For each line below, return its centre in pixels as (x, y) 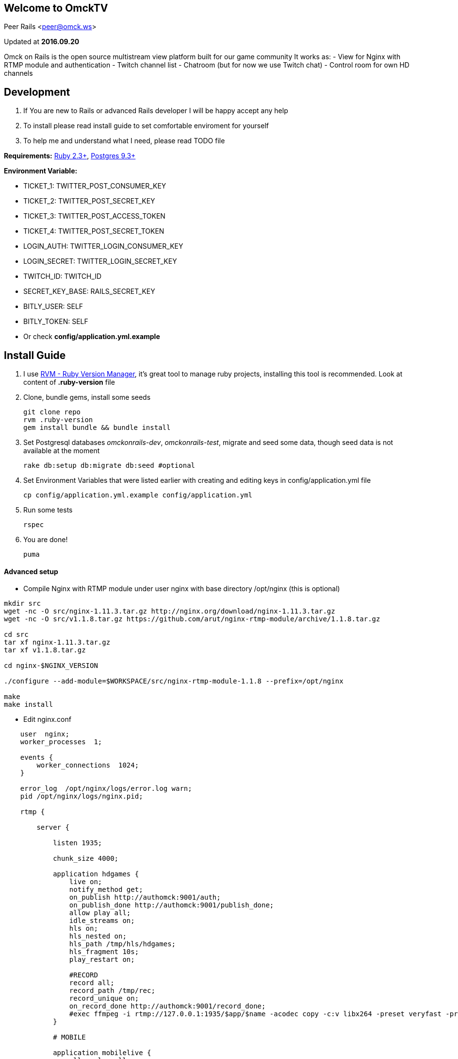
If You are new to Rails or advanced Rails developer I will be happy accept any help (156, 111)
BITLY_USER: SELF (53, 307)
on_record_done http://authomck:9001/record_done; (167, 1006)
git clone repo (52, 412)
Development (37, 92)
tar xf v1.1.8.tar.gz (45, 650)
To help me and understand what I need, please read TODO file (124, 141)
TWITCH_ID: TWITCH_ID (63, 276)
